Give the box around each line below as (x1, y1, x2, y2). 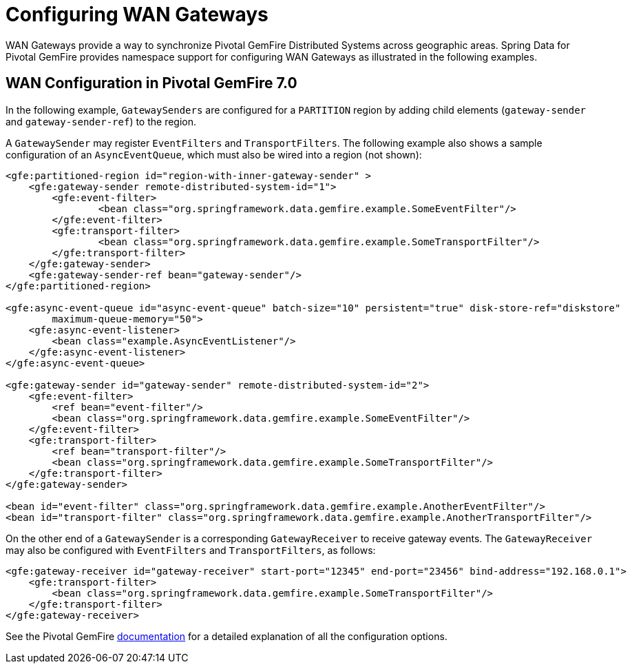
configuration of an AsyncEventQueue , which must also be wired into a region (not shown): (6, 148, 422, 161)
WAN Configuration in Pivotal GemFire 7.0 (6, 74, 297, 92)
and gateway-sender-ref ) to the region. (6, 115, 197, 127)
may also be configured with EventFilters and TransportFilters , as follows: (6, 544, 376, 556)
